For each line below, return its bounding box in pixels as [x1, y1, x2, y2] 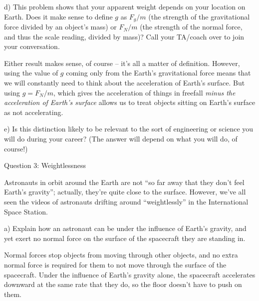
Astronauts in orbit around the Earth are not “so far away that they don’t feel [4, 176, 245, 187]
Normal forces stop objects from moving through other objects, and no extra [4, 249, 238, 260]
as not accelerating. [4, 106, 63, 117]
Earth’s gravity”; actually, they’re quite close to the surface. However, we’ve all [4, 186, 246, 197]
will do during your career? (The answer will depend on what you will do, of [4, 133, 238, 143]
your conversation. [4, 41, 60, 51]
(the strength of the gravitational [148, 11, 250, 21]
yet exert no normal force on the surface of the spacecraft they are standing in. [4, 232, 246, 243]
